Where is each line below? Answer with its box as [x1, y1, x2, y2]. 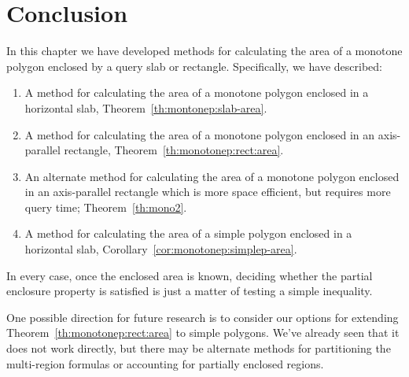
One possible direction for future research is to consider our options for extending [6, 309, 399, 325]
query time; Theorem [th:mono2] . [24, 198, 187, 215]
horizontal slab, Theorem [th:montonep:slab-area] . [24, 99, 267, 116]
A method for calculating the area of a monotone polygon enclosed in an [24, 126, 375, 142]
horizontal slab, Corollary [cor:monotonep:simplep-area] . [24, 241, 297, 257]
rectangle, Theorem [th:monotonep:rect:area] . [64, 142, 284, 158]
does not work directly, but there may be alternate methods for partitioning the [6, 340, 391, 357]
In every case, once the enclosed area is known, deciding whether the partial [6, 267, 373, 283]
